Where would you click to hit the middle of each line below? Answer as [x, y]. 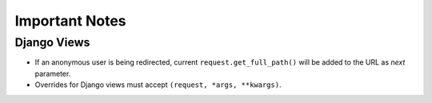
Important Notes [71, 21]
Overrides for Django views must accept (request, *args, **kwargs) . [158, 85]
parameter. [53, 73]
